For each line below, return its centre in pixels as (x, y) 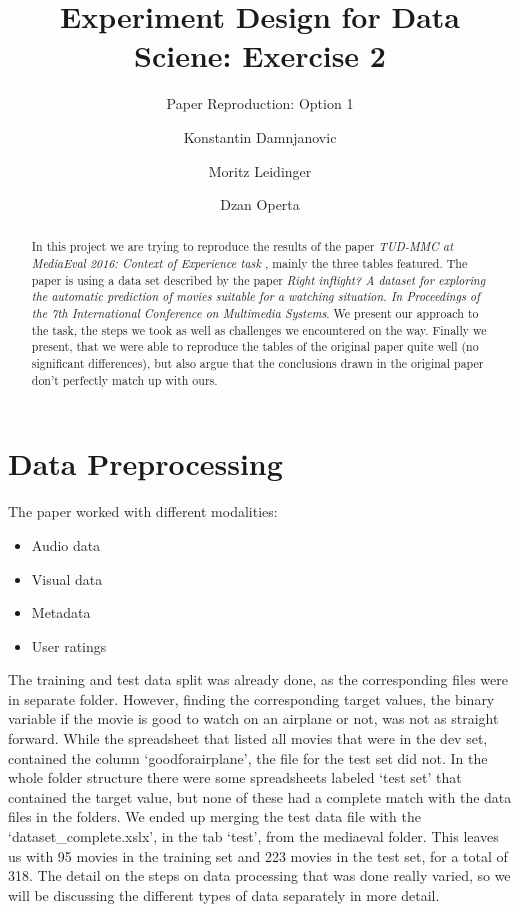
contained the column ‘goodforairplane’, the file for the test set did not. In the (248, 757)
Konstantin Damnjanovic (260, 136)
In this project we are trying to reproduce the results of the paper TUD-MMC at (242, 246)
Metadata (61, 612)
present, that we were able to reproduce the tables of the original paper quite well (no (255, 346)
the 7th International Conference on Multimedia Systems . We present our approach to (255, 313)
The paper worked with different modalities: (143, 511)
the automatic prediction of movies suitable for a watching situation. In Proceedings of (255, 296)
